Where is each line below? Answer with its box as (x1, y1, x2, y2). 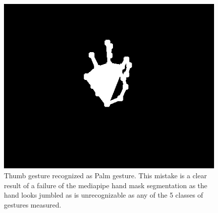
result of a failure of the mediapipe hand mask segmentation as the (4, 180, 208, 190)
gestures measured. (4, 199, 61, 210)
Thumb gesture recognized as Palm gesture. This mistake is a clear (4, 170, 207, 180)
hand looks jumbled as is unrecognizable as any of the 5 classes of (4, 190, 203, 200)
